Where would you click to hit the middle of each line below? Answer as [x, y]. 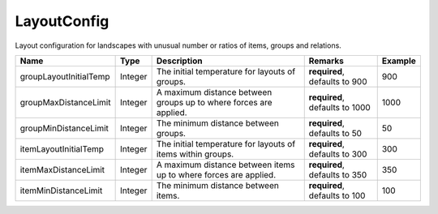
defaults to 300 [338, 154]
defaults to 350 [338, 174]
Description [179, 61]
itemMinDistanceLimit [61, 190]
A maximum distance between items [225, 165]
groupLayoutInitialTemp [65, 76]
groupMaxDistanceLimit [65, 102]
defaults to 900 [338, 81]
